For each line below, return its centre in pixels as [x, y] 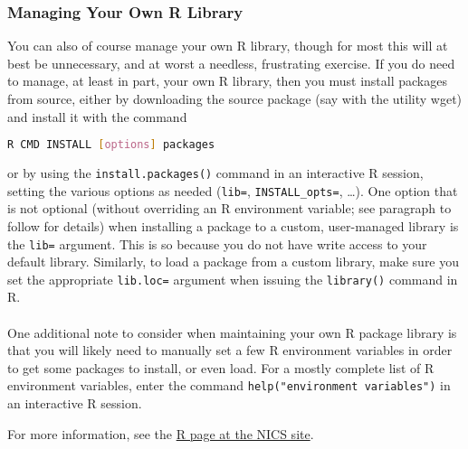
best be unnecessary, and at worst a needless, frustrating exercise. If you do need [231, 63]
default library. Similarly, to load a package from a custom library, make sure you [234, 262]
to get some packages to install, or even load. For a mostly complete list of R [221, 367]
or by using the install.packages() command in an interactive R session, [215, 173]
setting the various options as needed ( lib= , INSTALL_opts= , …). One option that [233, 190]
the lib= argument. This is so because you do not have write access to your [217, 243]
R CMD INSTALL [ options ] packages [111, 145]
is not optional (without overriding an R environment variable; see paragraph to [229, 208]
